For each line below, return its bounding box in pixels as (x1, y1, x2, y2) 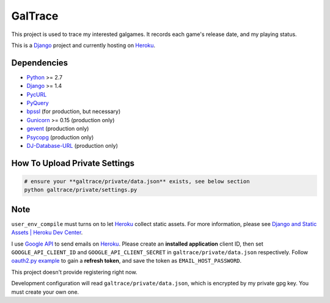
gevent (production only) (26, 125, 89, 133)
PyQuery (26, 100, 49, 107)
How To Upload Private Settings (11, 158, 134, 168)
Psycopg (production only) (26, 133, 94, 141)
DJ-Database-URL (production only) (26, 142, 119, 149)
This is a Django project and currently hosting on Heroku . (11, 42, 156, 49)
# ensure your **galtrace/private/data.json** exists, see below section (24, 178, 250, 184)
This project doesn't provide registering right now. (11, 268, 137, 276)
